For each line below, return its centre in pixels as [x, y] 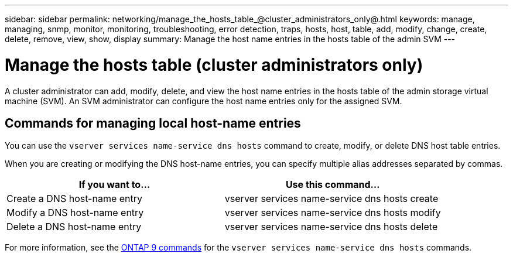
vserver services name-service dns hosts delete [331, 227]
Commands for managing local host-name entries [153, 123]
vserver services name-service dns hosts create [331, 199]
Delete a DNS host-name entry [74, 227]
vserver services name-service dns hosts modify [333, 213]
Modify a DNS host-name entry [75, 213]
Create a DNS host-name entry [75, 199]
